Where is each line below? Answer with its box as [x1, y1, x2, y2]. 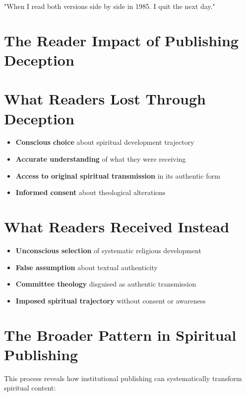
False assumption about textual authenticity [15, 262, 158, 272]
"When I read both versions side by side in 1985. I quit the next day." [4, 1, 215, 11]
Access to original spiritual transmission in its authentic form [15, 170, 220, 181]
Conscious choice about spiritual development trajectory [15, 137, 194, 147]
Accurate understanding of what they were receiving [15, 154, 186, 164]
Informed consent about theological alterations [15, 187, 166, 198]
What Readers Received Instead [4, 216, 230, 237]
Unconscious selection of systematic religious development [15, 245, 201, 255]
